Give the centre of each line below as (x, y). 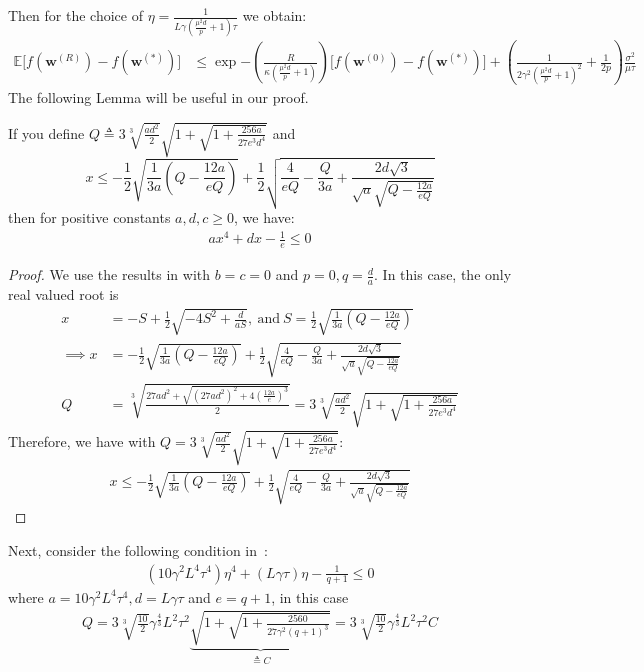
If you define (46, 132)
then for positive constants (89, 217)
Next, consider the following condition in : (138, 549)
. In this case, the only (443, 274)
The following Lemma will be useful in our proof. (158, 97)
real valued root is (63, 294)
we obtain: (274, 15)
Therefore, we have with (82, 441)
